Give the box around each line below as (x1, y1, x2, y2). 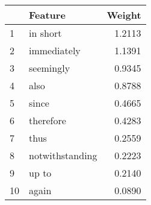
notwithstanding (29, 148, 97, 162)
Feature (29, 8, 66, 22)
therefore (29, 113, 66, 127)
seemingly (29, 61, 70, 75)
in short (29, 26, 62, 40)
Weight (106, 8, 141, 22)
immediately (29, 43, 81, 57)
